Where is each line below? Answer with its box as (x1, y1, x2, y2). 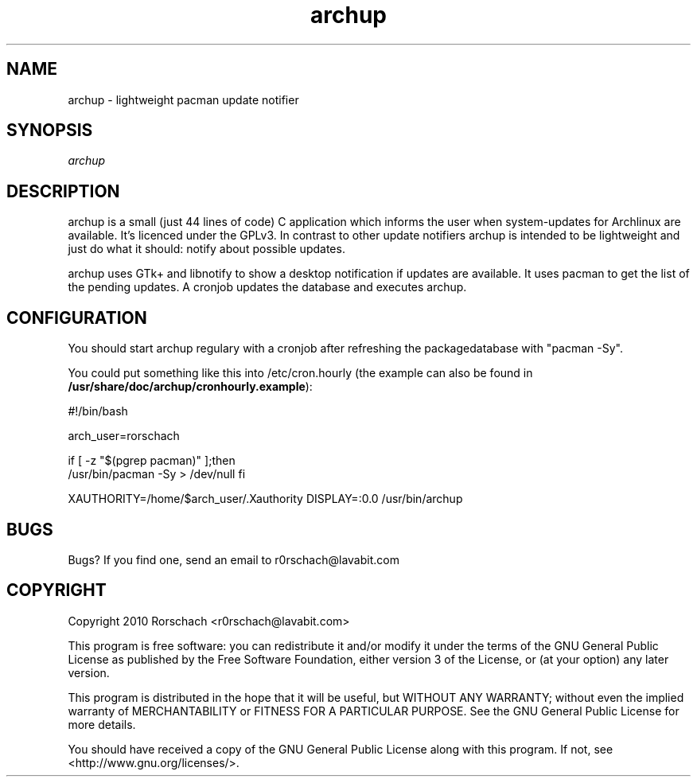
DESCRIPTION (6, 181, 120, 201)
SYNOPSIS (6, 120, 93, 141)
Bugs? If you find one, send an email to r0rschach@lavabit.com (68, 552, 399, 567)
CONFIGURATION (6, 307, 147, 328)
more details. (68, 717, 136, 731)
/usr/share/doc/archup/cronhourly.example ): (68, 380, 313, 394)
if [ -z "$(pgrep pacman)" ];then (68, 454, 236, 468)
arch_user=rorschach (68, 429, 180, 443)
